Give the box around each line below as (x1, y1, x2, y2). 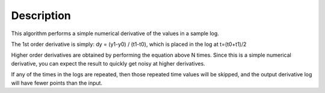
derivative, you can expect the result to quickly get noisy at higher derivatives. (11, 60, 206, 67)
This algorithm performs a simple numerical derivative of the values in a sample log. (11, 30, 220, 37)
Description (11, 9, 72, 22)
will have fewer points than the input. (11, 79, 102, 86)
